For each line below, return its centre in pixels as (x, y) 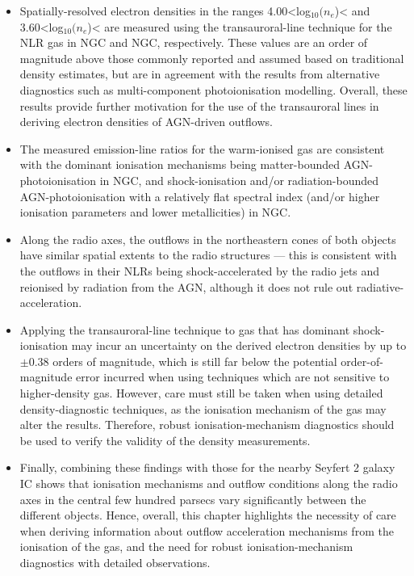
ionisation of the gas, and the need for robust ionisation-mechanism (186, 547)
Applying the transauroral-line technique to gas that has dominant (185, 329)
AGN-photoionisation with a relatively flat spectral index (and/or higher (200, 196)
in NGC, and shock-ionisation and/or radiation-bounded (239, 180)
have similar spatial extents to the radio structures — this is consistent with (208, 255)
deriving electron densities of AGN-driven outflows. (146, 122)
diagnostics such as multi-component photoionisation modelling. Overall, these (213, 89)
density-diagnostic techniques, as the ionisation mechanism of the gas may (203, 408)
